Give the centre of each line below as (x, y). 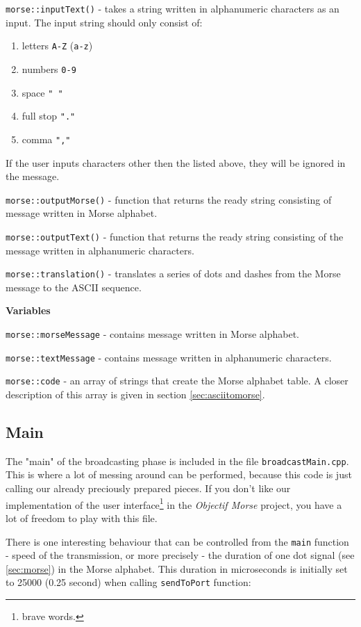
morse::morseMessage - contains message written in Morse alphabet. (153, 334)
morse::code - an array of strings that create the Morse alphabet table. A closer (177, 381)
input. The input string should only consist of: (104, 22)
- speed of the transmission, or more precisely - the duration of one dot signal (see (180, 555)
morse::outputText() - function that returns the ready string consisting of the (175, 236)
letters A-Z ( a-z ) (57, 46)
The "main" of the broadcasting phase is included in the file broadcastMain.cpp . (177, 461)
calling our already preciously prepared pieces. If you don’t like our (148, 488)
